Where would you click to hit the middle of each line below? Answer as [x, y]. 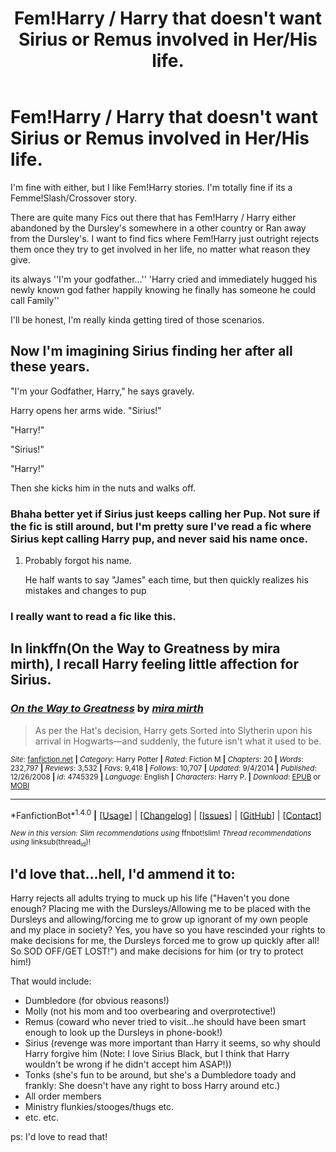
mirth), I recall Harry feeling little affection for [154, 664]
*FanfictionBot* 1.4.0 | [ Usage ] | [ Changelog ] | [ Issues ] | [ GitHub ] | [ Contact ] [166, 814]
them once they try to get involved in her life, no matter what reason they [160, 249]
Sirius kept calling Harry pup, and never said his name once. [159, 539]
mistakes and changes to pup [85, 591]
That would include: [51, 981]
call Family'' [35, 300]
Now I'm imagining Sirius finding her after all [151, 351]
